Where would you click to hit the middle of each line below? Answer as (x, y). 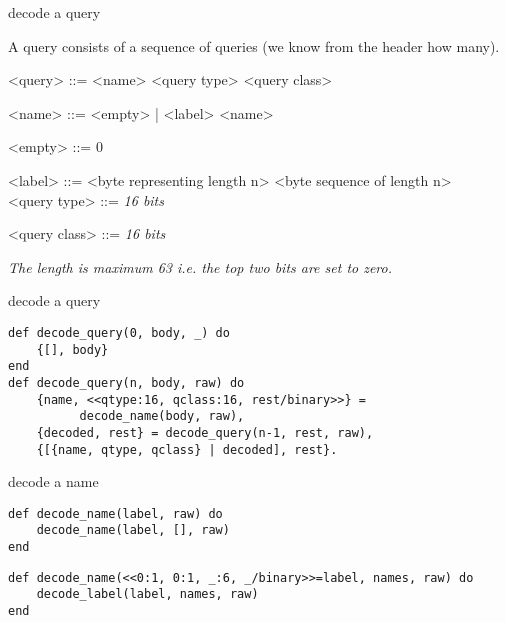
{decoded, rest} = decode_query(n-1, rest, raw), (205, 432)
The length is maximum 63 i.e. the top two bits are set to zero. (200, 266)
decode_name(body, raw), (162, 416)
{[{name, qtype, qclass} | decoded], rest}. (187, 449)
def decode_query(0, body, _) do (119, 332)
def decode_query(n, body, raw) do (126, 382)
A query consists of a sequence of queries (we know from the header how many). (254, 45)
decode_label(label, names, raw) (147, 594)
